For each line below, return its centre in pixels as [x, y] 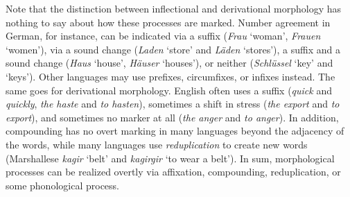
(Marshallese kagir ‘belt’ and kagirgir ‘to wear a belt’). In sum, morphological [170, 158]
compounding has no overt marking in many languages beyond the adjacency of [175, 131]
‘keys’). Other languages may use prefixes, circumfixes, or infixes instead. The [170, 76]
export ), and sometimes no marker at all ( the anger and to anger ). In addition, [172, 117]
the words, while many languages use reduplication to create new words [157, 144]
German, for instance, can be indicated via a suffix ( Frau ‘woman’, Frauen [163, 36]
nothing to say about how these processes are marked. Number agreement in [168, 22]
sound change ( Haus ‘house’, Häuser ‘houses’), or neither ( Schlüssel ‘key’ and [169, 63]
